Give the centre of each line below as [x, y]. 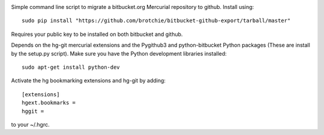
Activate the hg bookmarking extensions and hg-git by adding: [88, 81]
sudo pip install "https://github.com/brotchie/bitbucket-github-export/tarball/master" [156, 21]
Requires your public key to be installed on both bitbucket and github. [97, 34]
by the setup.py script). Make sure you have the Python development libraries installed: [119, 53]
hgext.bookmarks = [49, 103]
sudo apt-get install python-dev [71, 67]
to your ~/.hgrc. [30, 124]
